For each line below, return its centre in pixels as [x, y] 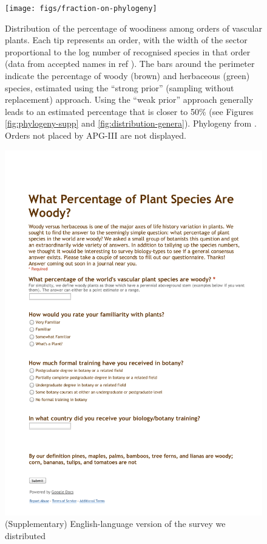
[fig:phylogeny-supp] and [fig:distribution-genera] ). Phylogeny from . [131, 123]
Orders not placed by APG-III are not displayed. [96, 135]
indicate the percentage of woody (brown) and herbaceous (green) [127, 76]
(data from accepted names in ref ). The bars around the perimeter [130, 64]
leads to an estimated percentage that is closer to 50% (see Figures [129, 111]
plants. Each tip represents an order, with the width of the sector [126, 40]
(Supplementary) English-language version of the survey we [115, 524]
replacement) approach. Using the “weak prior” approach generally [129, 99]
